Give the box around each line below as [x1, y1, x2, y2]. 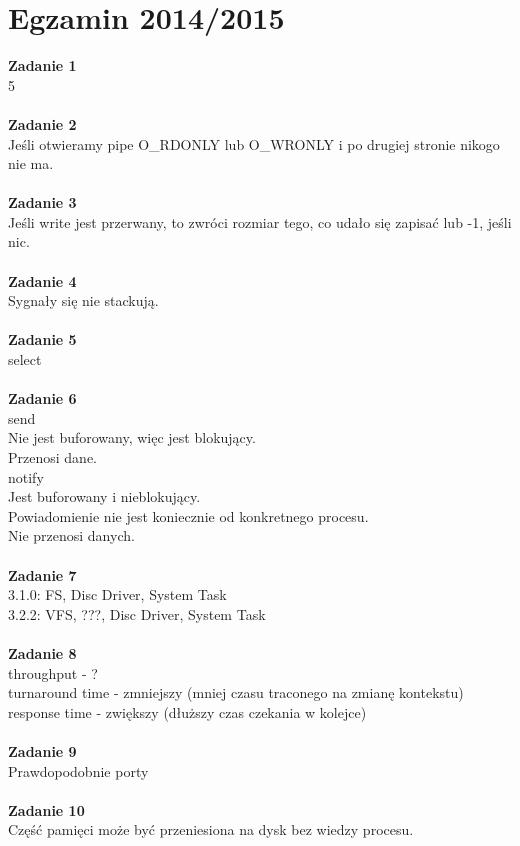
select [8, 349, 42, 370]
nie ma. [8, 153, 54, 174]
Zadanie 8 [8, 642, 77, 663]
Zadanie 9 [8, 740, 77, 761]
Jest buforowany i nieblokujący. [8, 486, 201, 507]
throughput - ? [8, 662, 98, 683]
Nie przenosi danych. [8, 525, 135, 546]
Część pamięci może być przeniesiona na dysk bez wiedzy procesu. [8, 819, 414, 840]
